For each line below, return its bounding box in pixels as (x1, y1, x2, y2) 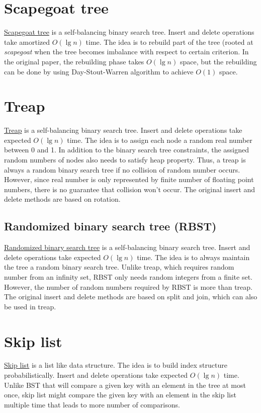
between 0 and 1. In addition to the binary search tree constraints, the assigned (4, 144, 249, 155)
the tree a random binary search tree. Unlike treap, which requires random (4, 262, 234, 272)
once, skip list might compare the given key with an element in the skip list (4, 389, 236, 400)
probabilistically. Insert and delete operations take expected (4, 370, 188, 380)
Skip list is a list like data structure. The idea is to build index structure (4, 360, 227, 370)
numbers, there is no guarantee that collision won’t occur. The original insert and (4, 184, 255, 194)
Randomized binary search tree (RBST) (4, 218, 217, 234)
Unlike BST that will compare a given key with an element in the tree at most (4, 379, 246, 390)
